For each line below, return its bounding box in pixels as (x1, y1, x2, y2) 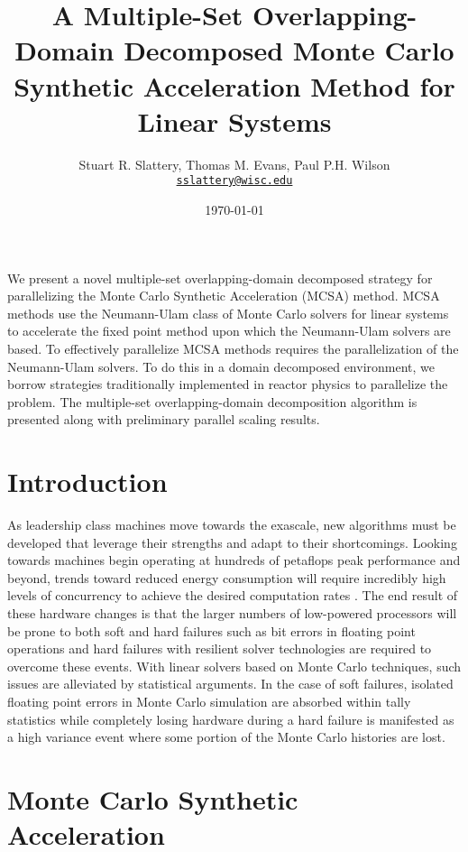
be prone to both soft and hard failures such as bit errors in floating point (7, 621, 416, 640)
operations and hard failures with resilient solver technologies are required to (7, 639, 432, 658)
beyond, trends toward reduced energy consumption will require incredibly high (7, 568, 446, 587)
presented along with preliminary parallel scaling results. (7, 410, 320, 429)
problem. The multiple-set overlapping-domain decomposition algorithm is (7, 392, 418, 411)
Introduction (7, 463, 168, 500)
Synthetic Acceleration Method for (14, 67, 455, 104)
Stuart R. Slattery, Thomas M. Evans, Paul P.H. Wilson (78, 154, 390, 173)
